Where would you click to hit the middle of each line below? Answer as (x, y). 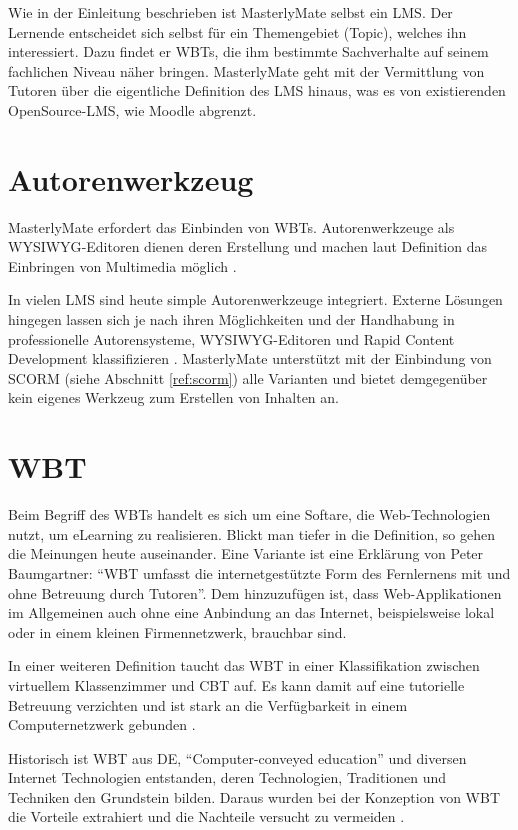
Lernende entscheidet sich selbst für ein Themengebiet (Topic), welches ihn (237, 31)
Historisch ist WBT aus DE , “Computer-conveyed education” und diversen (237, 757)
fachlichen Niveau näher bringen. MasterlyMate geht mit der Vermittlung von (246, 70)
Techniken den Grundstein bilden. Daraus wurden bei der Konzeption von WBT (254, 796)
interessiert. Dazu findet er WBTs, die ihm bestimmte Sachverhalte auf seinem (248, 51)
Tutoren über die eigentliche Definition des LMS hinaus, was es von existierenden (257, 90)
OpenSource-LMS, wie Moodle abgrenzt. (132, 109)
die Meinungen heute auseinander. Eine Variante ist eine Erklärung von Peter (246, 553)
